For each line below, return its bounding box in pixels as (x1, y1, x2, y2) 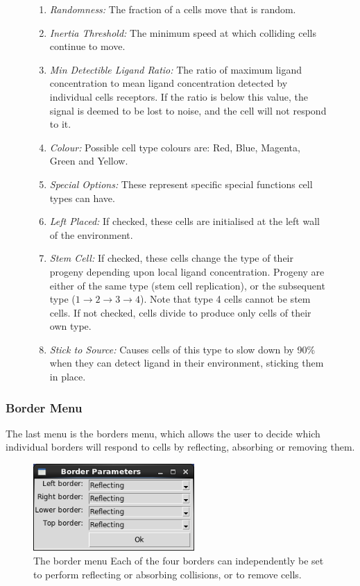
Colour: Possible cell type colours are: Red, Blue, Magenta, (49, 140, 300, 154)
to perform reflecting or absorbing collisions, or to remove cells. (33, 567, 302, 581)
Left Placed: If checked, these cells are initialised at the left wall (49, 214, 320, 228)
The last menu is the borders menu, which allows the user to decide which (6, 426, 320, 440)
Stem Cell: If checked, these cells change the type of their (49, 251, 293, 265)
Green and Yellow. (49, 153, 128, 168)
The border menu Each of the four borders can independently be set (33, 553, 324, 567)
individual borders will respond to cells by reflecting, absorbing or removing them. (6, 439, 355, 454)
